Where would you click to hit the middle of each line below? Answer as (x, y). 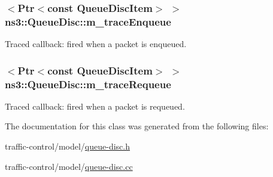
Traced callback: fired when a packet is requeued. (95, 106)
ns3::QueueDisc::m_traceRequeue (88, 84)
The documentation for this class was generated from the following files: (137, 126)
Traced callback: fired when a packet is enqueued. (96, 44)
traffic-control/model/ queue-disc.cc (69, 166)
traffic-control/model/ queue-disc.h (67, 146)
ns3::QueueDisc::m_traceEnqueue (88, 21)
